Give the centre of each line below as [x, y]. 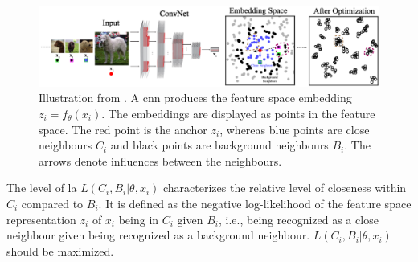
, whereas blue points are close [295, 129]
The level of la [42, 188]
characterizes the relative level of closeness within [285, 188]
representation [41, 219]
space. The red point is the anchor [123, 129]
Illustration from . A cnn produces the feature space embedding [195, 98]
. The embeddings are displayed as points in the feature [238, 113]
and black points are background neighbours [219, 145]
